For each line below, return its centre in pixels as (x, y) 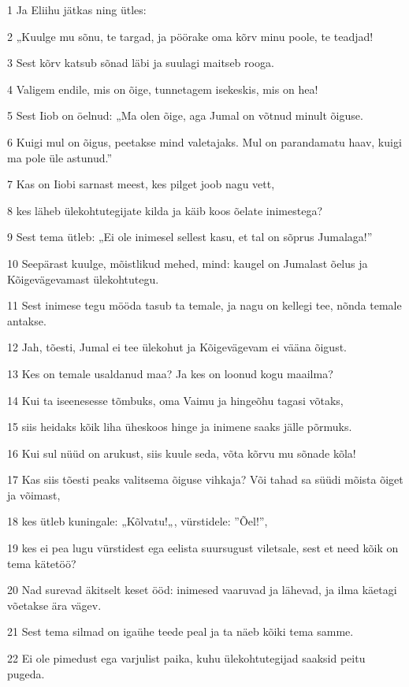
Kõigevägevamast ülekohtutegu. (83, 279)
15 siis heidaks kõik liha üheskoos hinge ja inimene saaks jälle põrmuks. (180, 427)
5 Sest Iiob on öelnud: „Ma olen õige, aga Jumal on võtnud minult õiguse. (185, 115)
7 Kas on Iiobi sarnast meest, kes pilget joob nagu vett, (141, 184)
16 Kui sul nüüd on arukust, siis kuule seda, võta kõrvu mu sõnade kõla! (182, 453)
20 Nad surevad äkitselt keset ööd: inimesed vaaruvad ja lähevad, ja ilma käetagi (202, 590)
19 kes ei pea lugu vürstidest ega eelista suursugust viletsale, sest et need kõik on (203, 548)
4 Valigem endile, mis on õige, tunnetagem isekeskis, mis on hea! (163, 89)
